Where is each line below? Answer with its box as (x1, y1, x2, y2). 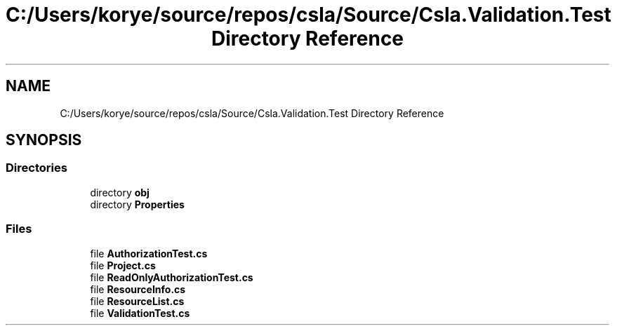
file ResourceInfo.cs (90, 283, 186, 295)
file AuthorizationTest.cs (90, 247, 208, 259)
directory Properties (90, 198, 185, 210)
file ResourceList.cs (90, 295, 185, 307)
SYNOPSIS (6, 131, 82, 149)
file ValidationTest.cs (90, 306, 190, 319)
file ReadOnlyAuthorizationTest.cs (90, 271, 253, 283)
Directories (6, 161, 67, 175)
